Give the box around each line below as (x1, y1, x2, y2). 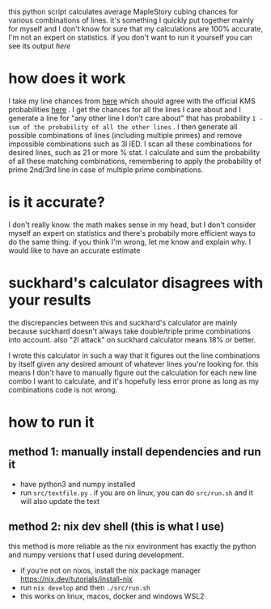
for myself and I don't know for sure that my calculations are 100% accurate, (8, 24, 264, 33)
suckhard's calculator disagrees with (8, 274, 264, 292)
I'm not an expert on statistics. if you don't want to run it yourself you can (8, 32, 253, 42)
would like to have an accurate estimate (8, 246, 141, 255)
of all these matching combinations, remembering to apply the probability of (8, 156, 262, 166)
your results (8, 291, 91, 309)
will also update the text (19, 496, 100, 506)
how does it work (8, 69, 126, 88)
